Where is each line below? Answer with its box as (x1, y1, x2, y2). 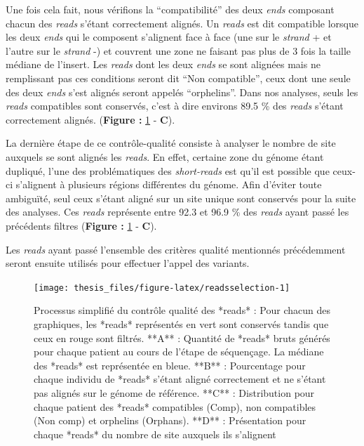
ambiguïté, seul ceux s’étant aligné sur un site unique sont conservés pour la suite (6, 190, 356, 205)
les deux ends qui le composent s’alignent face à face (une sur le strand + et (6, 29, 332, 44)
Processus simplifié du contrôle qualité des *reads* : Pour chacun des (34, 303, 331, 317)
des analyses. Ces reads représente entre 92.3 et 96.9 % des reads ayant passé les (6, 204, 349, 219)
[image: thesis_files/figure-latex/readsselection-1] (34, 282, 290, 293)
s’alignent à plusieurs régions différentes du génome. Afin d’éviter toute (15, 177, 322, 192)
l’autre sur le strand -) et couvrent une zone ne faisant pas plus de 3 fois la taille (6, 43, 351, 58)
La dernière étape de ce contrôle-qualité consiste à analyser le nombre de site (6, 136, 336, 150)
